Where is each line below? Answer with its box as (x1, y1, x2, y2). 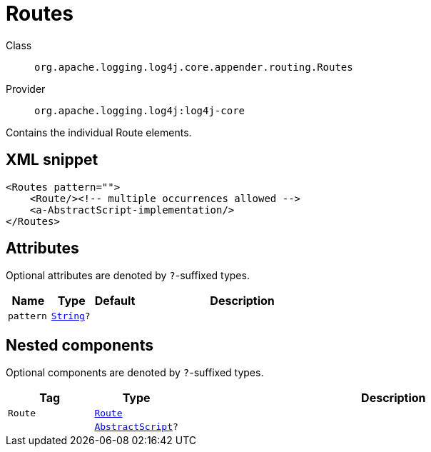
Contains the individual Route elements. (6, 126, 192, 139)
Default (94, 293, 136, 308)
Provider (6, 82, 46, 95)
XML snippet (6, 151, 98, 169)
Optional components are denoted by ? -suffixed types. (6, 366, 264, 379)
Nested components (6, 336, 153, 354)
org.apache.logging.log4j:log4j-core (34, 104, 245, 116)
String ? (51, 311, 91, 322)
